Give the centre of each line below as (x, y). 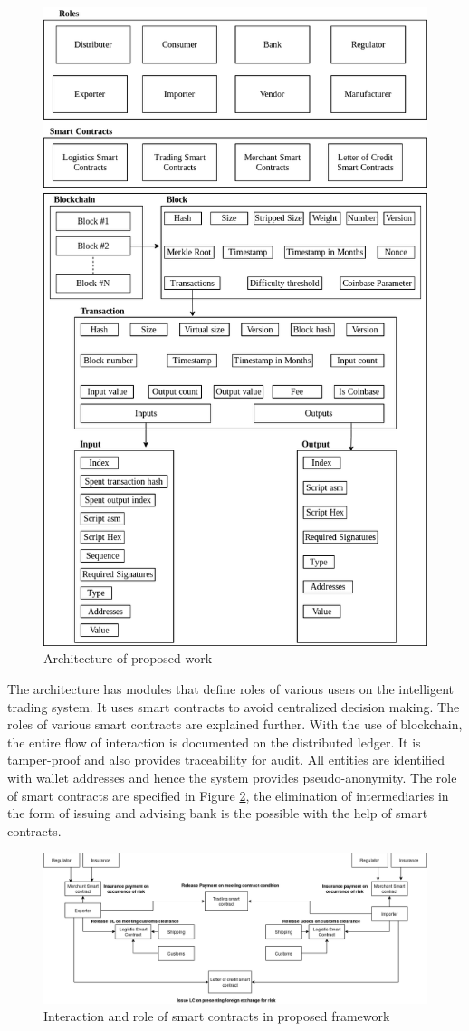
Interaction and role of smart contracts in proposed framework (217, 1016)
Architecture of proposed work (128, 658)
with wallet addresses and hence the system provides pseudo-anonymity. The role (232, 777)
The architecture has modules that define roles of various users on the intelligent (230, 689)
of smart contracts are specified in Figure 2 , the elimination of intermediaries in (228, 795)
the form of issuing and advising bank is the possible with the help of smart (218, 813)
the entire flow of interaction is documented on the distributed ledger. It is (214, 742)
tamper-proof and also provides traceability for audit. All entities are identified (226, 760)
